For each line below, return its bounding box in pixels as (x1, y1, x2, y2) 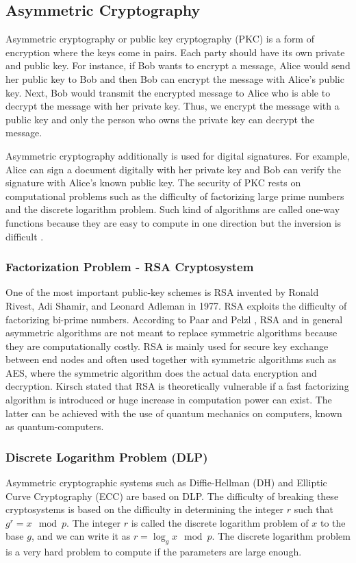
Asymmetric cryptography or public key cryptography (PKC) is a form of (5, 32, 314, 46)
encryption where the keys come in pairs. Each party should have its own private (5, 45, 345, 59)
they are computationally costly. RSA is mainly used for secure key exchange (5, 338, 329, 353)
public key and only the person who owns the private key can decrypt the (5, 112, 314, 126)
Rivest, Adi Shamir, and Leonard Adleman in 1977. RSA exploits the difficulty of (5, 298, 347, 312)
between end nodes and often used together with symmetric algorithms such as (5, 352, 337, 366)
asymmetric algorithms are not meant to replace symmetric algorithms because (5, 325, 338, 340)
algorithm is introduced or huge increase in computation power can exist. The (5, 392, 332, 407)
